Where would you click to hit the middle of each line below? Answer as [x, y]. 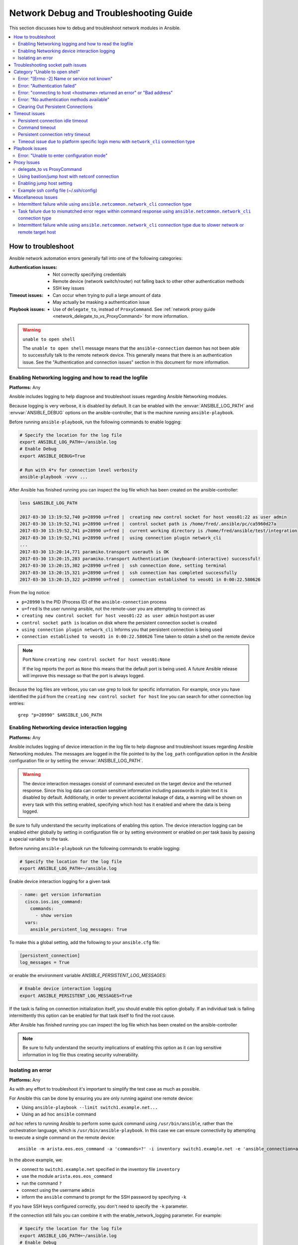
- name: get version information [60, 895]
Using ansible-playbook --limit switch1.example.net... [90, 1108]
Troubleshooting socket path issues [50, 65]
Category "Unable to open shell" [47, 72]
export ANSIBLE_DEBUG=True [52, 456]
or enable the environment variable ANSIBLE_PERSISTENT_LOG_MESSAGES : [88, 976]
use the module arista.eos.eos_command [67, 1176]
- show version [54, 916]
